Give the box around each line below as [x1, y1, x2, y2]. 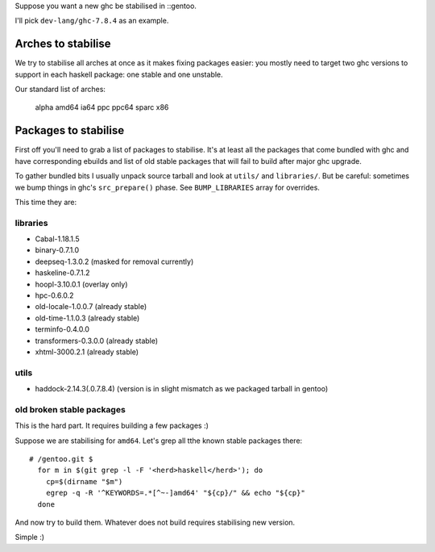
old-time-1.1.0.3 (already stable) [35, 313, 140, 323]
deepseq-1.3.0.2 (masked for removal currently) [35, 257, 194, 266]
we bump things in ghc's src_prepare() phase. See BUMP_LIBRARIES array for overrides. [14, 182, 320, 192]
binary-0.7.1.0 [35, 245, 80, 255]
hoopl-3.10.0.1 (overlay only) [35, 279, 128, 289]
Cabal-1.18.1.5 [35, 234, 80, 244]
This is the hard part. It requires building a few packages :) [14, 420, 209, 431]
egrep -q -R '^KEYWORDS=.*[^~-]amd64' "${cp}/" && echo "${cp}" [45, 488, 305, 498]
